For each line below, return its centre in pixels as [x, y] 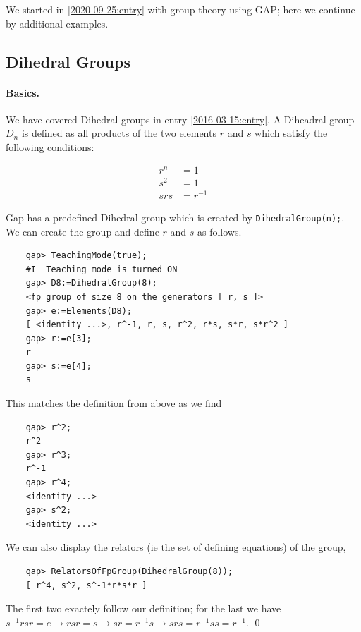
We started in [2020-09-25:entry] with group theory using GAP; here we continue [180, 9]
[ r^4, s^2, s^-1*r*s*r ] [86, 585]
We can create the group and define [82, 231]
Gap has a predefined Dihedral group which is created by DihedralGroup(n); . [175, 217]
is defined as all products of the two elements [119, 133]
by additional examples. [57, 23]
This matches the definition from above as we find [114, 403]
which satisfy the [291, 133]
